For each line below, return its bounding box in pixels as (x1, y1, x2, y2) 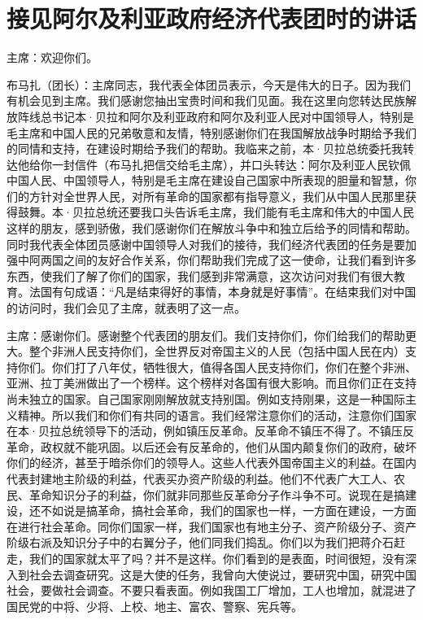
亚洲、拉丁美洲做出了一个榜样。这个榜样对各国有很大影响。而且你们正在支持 (7, 374, 416, 391)
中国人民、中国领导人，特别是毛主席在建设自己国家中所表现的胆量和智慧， (7, 172, 405, 189)
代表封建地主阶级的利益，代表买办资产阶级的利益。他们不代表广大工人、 (7, 469, 394, 487)
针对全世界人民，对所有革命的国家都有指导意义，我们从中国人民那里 (40, 187, 405, 204)
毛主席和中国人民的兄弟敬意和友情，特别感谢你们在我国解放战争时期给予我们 (7, 124, 416, 141)
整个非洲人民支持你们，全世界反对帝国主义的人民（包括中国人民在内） (28, 343, 405, 360)
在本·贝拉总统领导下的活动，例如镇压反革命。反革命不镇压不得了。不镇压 (7, 422, 403, 439)
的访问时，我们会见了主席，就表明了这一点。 (7, 299, 246, 317)
